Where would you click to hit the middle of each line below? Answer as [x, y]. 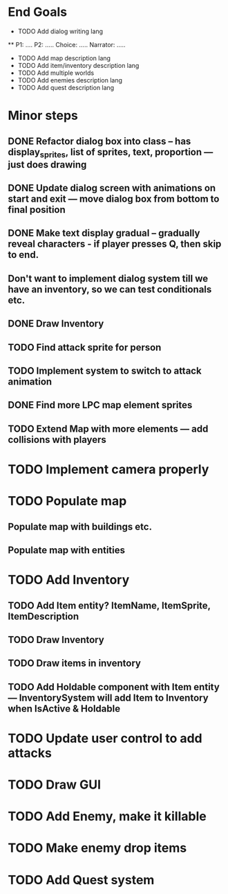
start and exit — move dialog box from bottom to [114, 199]
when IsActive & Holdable [64, 709]
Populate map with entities [66, 550]
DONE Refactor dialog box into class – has [99, 141]
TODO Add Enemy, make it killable [107, 817]
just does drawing [47, 165]
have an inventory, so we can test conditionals [110, 289]
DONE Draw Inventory [56, 324]
